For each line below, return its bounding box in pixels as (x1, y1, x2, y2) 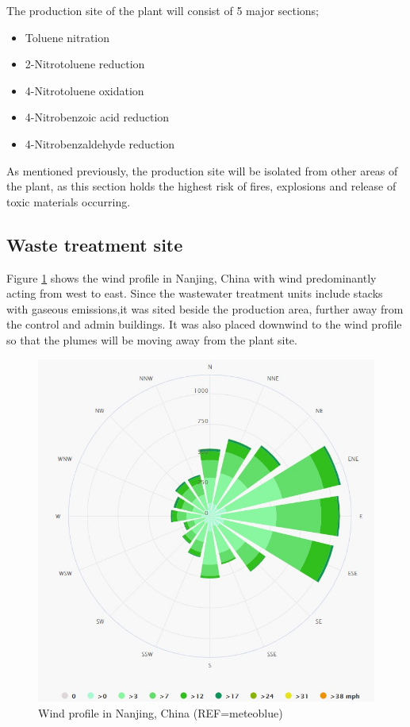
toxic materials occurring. (6, 193, 131, 210)
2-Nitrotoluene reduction (25, 56, 145, 72)
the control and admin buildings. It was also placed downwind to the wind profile (6, 316, 402, 333)
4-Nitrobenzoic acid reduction (25, 109, 170, 125)
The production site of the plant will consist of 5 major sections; (6, 2, 320, 18)
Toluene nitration (25, 29, 110, 45)
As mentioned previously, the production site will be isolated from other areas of (6, 162, 398, 179)
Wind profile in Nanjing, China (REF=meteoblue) (38, 704, 283, 721)
